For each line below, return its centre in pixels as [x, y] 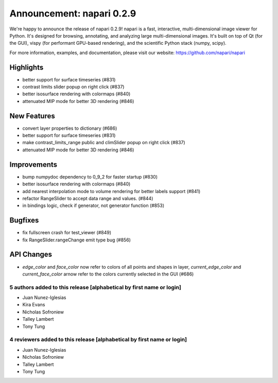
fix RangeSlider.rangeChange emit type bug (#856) [77, 240]
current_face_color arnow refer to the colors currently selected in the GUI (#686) [108, 274]
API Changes [31, 255]
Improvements [33, 164]
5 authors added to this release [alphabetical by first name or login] [95, 287]
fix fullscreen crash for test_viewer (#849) [67, 233]
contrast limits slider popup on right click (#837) [73, 87]
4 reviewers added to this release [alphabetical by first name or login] [98, 340]
